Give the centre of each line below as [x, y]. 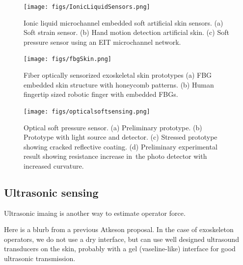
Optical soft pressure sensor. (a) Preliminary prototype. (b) [113, 127]
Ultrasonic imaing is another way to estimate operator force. [95, 213]
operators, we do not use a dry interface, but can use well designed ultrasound [121, 239]
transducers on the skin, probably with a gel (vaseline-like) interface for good [120, 249]
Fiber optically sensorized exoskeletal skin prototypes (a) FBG [118, 75]
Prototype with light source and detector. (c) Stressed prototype [121, 137]
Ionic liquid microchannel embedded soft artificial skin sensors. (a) [123, 22]
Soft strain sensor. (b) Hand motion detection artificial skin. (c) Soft [126, 32]
